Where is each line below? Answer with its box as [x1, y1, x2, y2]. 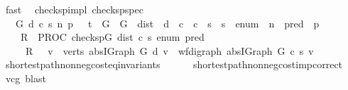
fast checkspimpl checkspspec [5, 2, 143, 16]
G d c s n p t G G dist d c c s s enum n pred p [15, 15, 320, 30]
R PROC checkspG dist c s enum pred [20, 30, 205, 44]
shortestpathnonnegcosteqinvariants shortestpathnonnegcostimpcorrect [5, 57, 343, 72]
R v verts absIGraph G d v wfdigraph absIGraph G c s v [25, 43, 314, 58]
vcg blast [5, 70, 46, 85]
